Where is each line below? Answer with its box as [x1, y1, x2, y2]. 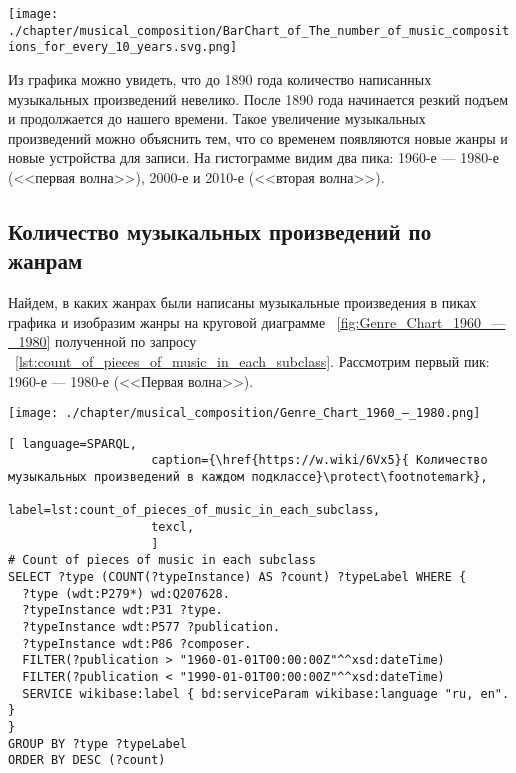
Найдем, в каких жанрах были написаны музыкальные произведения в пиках [8, 292, 477, 313]
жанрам [8, 245, 83, 276]
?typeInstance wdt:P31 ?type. [22, 603, 223, 618]
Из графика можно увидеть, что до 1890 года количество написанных [8, 68, 432, 89]
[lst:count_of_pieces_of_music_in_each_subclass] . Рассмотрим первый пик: [15, 350, 490, 371]
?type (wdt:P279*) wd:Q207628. [22, 586, 230, 601]
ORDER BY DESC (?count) [8, 753, 166, 768]
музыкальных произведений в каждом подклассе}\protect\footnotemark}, [8, 470, 488, 485]
